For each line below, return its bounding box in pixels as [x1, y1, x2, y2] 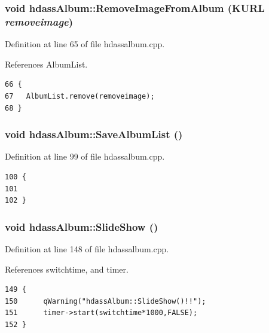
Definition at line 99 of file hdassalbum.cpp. [5, 150, 165, 163]
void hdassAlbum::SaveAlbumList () [5, 127, 183, 142]
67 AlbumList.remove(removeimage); [5, 91, 155, 100]
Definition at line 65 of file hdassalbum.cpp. [5, 38, 165, 50]
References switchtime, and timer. [5, 262, 129, 275]
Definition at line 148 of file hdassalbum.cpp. [5, 242, 169, 255]
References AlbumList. [5, 57, 88, 70]
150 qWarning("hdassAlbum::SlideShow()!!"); [5, 297, 206, 305]
